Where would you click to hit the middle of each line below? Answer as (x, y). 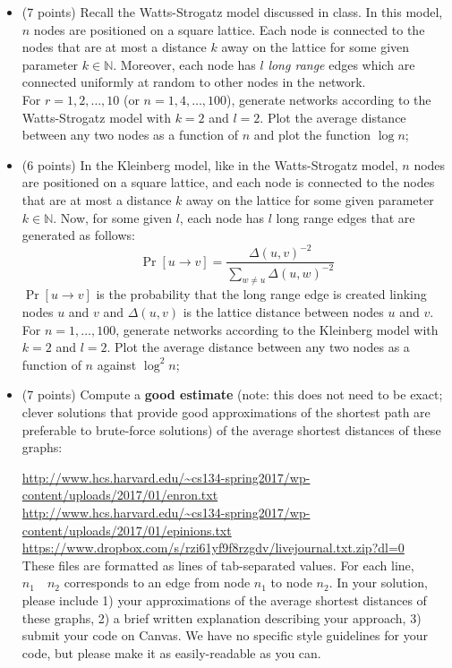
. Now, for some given (113, 217)
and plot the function (312, 135)
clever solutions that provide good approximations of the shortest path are (226, 411)
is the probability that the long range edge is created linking (261, 294)
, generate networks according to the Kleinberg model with (277, 329)
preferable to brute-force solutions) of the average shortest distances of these (231, 429)
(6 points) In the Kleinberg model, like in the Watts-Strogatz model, (210, 164)
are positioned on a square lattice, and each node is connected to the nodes (228, 182)
